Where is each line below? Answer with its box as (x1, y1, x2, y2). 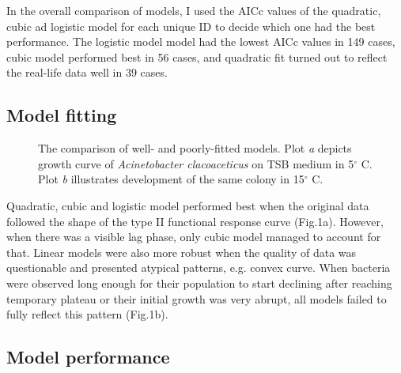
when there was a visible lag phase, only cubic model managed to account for (6, 228, 381, 245)
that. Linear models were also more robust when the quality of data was (6, 243, 357, 260)
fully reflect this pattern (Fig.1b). (6, 306, 168, 322)
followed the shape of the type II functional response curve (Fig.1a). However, (6, 213, 384, 229)
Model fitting (6, 103, 117, 127)
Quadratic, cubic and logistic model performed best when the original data (6, 197, 369, 213)
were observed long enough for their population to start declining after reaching (6, 274, 392, 291)
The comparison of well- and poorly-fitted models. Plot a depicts (38, 140, 352, 156)
